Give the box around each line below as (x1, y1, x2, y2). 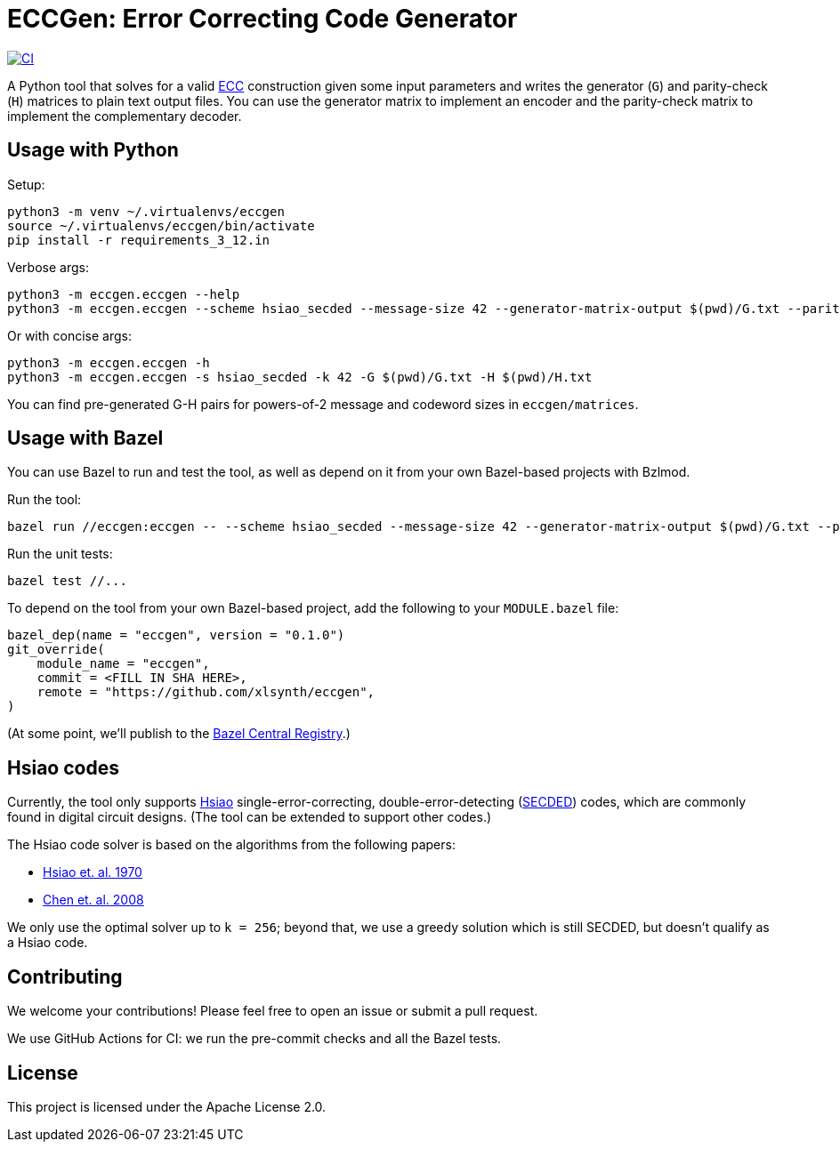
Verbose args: (7, 259, 89, 275)
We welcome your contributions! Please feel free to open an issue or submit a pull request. (7, 1003, 538, 1019)
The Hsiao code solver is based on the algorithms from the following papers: (7, 837, 456, 853)
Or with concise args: (7, 327, 133, 343)
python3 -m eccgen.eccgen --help (7, 286, 240, 301)
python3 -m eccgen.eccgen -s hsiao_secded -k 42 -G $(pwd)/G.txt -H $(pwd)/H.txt (7, 369, 593, 384)
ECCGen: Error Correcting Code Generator (7, 4, 518, 34)
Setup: (7, 176, 45, 192)
